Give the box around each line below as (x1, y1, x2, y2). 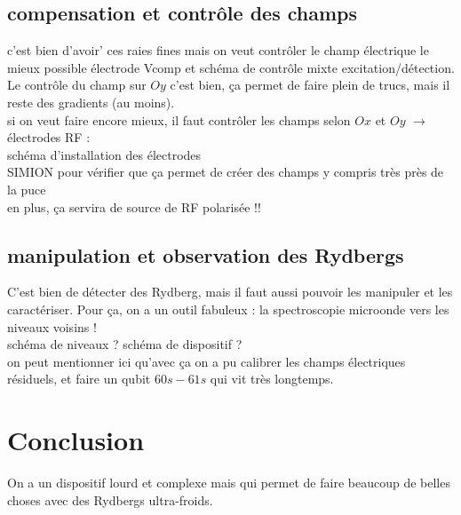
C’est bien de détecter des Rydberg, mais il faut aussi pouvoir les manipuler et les (7, 282, 453, 301)
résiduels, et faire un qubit (7, 369, 151, 388)
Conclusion (7, 422, 145, 458)
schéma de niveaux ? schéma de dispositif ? (7, 335, 242, 353)
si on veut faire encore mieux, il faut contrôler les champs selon (7, 110, 351, 129)
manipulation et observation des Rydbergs (7, 241, 404, 268)
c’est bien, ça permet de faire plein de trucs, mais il (170, 75, 450, 94)
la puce (7, 179, 46, 198)
